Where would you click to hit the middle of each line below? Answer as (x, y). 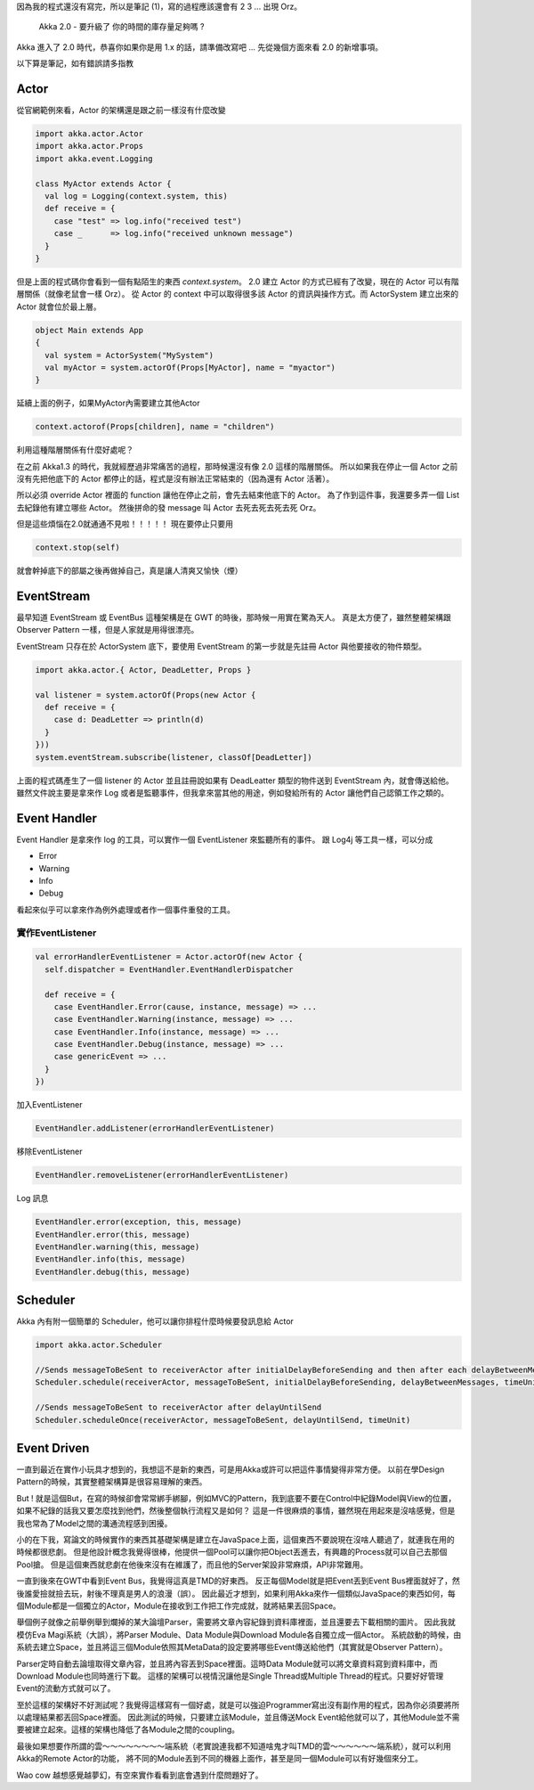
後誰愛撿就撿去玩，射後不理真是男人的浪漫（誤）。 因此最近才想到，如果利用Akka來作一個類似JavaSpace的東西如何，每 (236, 1593)
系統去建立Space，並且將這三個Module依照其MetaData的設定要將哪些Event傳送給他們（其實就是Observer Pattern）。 (232, 1647)
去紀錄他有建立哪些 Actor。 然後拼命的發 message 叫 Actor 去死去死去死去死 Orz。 (169, 507)
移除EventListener (50, 1152)
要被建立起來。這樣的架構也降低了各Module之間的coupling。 (128, 1729)
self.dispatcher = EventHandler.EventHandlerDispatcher (169, 969)
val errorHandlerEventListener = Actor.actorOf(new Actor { (169, 957)
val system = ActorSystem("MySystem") (129, 355)
